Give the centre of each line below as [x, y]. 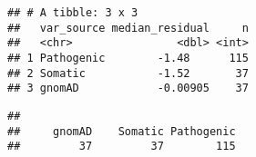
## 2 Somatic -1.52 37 [128, 73]
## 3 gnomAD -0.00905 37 [128, 88]
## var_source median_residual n [128, 28]
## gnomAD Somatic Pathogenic [122, 131]
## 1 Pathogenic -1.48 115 [128, 58]
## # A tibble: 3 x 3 [73, 13]
